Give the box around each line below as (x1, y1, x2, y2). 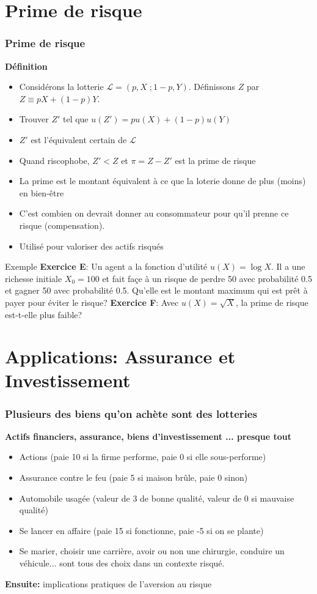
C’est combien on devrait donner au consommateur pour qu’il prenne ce (19, 207, 289, 220)
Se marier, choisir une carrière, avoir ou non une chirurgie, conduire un (19, 544, 285, 557)
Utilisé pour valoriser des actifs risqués (19, 239, 164, 252)
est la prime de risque (175, 154, 256, 166)
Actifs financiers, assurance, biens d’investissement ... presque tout (5, 429, 292, 442)
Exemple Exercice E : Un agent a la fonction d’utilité (5, 260, 208, 273)
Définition (5, 59, 48, 72)
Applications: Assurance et (5, 344, 236, 369)
